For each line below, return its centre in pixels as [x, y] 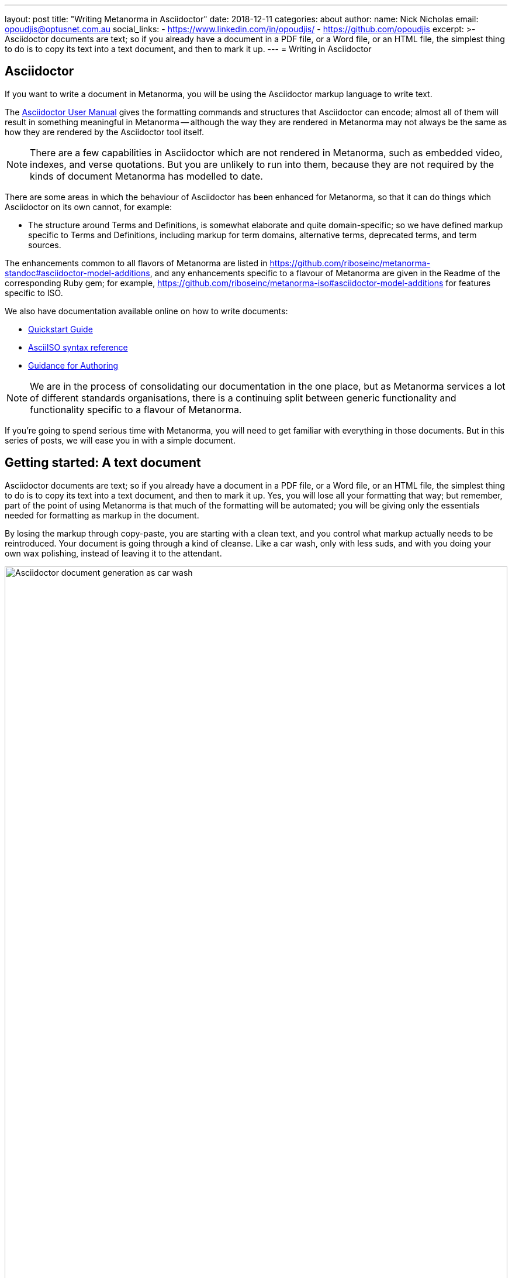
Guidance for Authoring [73, 365]
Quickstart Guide [60, 329]
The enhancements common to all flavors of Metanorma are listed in [136, 263]
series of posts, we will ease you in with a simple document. [120, 440]
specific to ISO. [34, 293]
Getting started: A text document [103, 463]
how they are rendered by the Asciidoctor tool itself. [104, 132]
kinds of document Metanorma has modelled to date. [146, 176]
